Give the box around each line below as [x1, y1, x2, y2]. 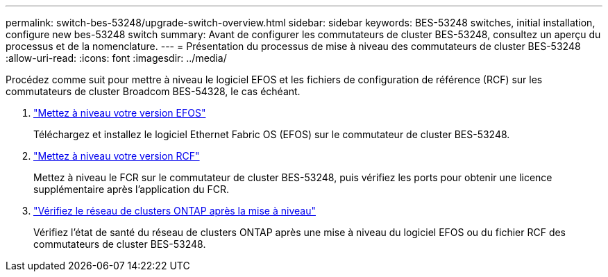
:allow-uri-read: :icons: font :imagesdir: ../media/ [6, 52, 227, 64]
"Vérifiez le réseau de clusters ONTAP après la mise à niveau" [33, 205, 316, 217]
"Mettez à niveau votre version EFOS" [33, 107, 206, 119]
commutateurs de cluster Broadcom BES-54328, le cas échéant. [6, 85, 301, 97]
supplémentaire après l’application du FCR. [33, 183, 229, 195]
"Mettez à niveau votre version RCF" [33, 150, 200, 162]
